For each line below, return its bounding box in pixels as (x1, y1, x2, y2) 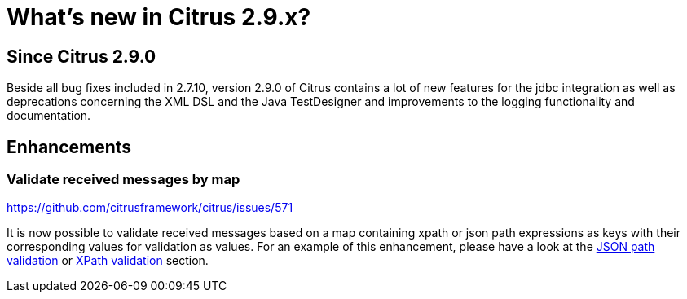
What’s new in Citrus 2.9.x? (7, 3, 311, 31)
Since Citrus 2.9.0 (7, 46, 156, 67)
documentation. (7, 108, 91, 123)
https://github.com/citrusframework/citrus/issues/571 (7, 200, 293, 215)
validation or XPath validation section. (7, 253, 209, 268)
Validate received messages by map (7, 171, 240, 188)
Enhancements (7, 136, 132, 157)
